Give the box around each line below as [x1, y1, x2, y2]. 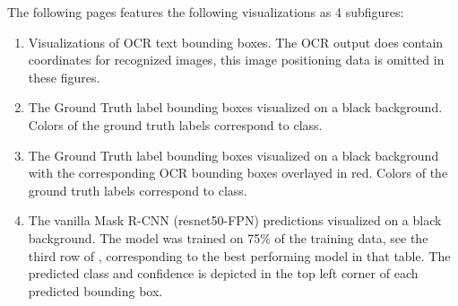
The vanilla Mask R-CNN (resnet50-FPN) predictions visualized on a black [28, 211, 442, 230]
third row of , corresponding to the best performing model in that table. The [28, 246, 451, 265]
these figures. [28, 67, 100, 86]
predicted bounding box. [28, 281, 163, 300]
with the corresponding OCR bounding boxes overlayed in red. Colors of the [28, 163, 448, 182]
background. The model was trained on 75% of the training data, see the [28, 228, 428, 247]
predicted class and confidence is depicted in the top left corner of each [28, 264, 419, 283]
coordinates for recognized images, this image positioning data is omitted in [28, 50, 445, 69]
